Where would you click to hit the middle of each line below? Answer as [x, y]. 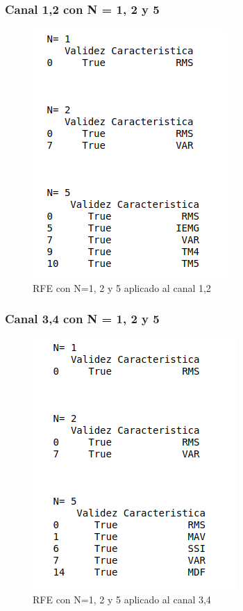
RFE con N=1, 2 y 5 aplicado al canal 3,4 [122, 600]
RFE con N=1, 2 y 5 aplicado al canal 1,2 [122, 287]
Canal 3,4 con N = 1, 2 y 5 [82, 319]
